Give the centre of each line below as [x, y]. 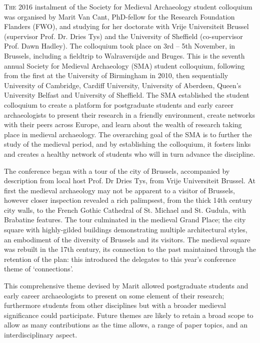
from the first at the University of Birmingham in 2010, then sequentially [116, 75]
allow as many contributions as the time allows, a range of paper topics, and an [126, 325]
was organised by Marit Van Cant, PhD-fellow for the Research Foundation [119, 16]
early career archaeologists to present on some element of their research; [114, 295]
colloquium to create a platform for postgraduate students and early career [119, 104]
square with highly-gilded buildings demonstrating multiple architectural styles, [126, 230]
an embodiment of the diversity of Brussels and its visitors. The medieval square [127, 239]
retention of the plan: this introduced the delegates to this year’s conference [120, 259]
